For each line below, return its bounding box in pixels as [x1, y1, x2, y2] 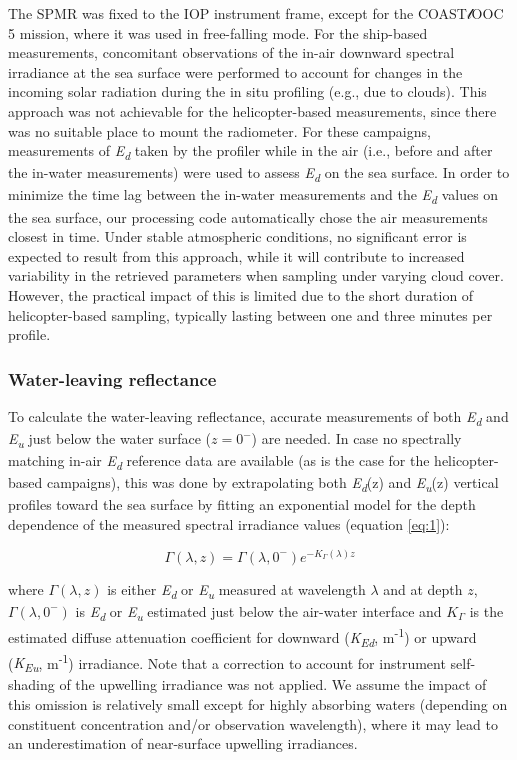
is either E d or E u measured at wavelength [107, 578, 366, 602]
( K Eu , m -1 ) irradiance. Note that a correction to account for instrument [8, 649, 446, 676]
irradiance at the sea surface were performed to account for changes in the [8, 61, 463, 82]
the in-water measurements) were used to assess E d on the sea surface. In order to [8, 162, 510, 186]
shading [8, 674, 55, 695]
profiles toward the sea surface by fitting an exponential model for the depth [8, 494, 476, 515]
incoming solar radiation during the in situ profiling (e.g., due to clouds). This [8, 81, 487, 102]
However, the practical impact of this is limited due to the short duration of [8, 284, 474, 305]
